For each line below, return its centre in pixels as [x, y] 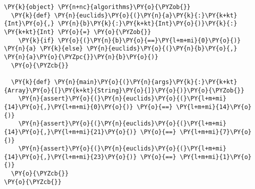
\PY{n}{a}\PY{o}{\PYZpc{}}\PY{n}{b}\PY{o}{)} [81, 57]
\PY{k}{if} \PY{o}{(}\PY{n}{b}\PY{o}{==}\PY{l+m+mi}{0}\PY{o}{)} [130, 40]
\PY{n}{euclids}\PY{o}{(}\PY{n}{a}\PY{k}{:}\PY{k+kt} [146, 15]
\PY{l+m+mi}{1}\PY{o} [215, 157]
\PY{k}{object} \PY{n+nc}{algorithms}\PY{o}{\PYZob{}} [97, 7]
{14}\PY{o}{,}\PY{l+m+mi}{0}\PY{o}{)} [69, 107]
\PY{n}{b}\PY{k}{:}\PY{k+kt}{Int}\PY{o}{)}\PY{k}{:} [148, 24]
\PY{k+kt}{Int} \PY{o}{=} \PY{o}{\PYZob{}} [78, 32]
